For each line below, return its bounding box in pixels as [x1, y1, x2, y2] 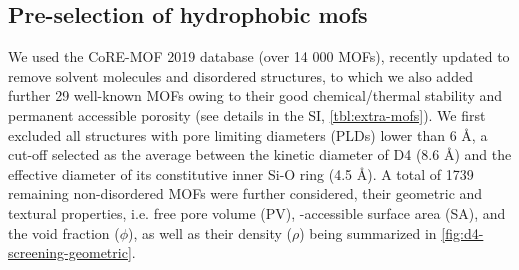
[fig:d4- [441, 222, 484, 243]
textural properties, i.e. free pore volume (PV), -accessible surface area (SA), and [8, 202, 506, 223]
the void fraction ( [8, 222, 120, 243]
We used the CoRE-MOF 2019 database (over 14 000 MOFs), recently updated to [8, 46, 510, 67]
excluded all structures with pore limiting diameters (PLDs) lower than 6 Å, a [8, 124, 488, 145]
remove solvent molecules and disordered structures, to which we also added [8, 65, 473, 86]
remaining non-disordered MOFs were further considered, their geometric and [8, 183, 483, 204]
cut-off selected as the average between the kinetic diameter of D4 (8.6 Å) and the [8, 144, 512, 165]
